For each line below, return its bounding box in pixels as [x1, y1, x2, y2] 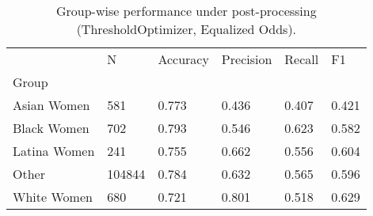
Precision [221, 50, 272, 68]
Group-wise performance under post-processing [55, 2, 317, 20]
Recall [284, 50, 319, 68]
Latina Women [13, 142, 95, 160]
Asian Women [13, 96, 90, 114]
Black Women [13, 119, 89, 137]
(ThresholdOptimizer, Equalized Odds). [76, 20, 297, 38]
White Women [13, 188, 93, 206]
